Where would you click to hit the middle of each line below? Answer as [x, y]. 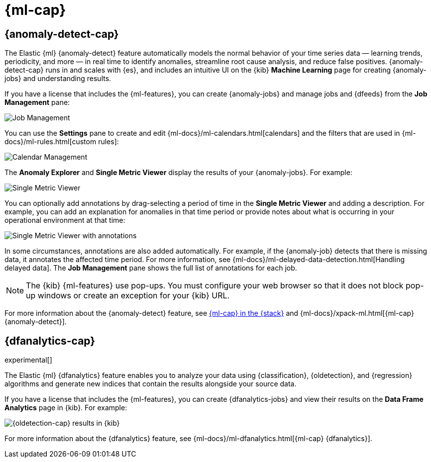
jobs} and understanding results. [58, 79]
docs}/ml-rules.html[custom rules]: [62, 142]
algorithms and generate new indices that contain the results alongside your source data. [151, 384]
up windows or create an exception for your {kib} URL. [128, 296]
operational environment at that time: [65, 220]
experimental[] [28, 360]
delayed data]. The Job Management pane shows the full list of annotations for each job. [151, 268]
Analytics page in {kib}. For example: [66, 408]
